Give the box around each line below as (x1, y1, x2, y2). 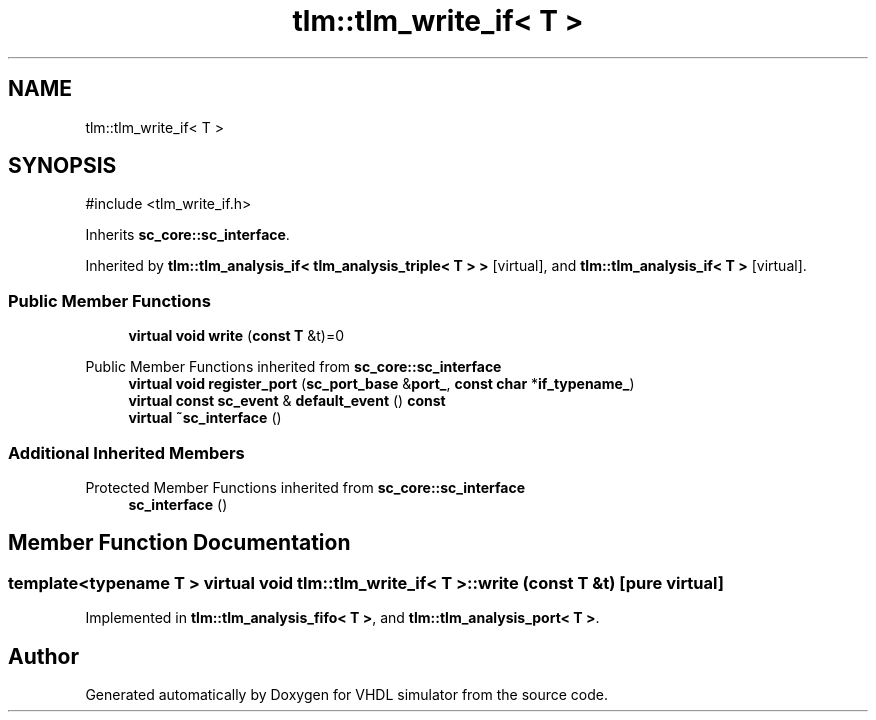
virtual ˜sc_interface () (128, 409, 282, 427)
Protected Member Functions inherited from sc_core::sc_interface (85, 478, 526, 496)
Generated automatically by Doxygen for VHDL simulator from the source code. (85, 686, 609, 703)
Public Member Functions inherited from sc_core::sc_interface (85, 358, 502, 376)
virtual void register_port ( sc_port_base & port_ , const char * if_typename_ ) (128, 375, 635, 393)
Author (8, 643, 79, 669)
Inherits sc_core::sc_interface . (85, 226, 290, 244)
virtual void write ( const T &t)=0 (128, 327, 345, 345)
